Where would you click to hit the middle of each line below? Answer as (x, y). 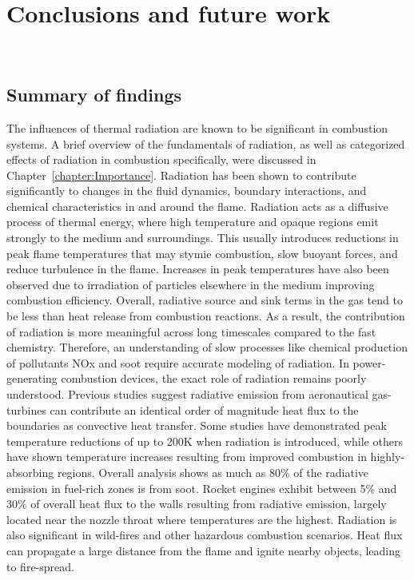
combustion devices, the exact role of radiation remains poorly (214, 378)
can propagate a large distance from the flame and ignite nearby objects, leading (204, 550)
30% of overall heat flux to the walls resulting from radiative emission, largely (197, 504)
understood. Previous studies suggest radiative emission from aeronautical (187, 394)
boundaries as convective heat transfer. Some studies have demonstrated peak (197, 425)
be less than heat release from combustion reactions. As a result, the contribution (206, 316)
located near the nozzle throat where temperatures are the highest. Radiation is (202, 519)
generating (32, 378)
